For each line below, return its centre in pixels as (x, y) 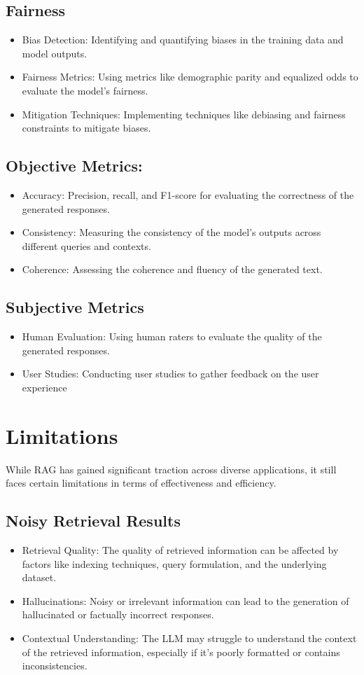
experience (44, 387)
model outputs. (55, 53)
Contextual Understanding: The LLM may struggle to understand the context (189, 638)
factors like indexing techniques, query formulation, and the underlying (174, 563)
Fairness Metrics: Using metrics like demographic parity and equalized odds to (190, 77)
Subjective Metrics (75, 307)
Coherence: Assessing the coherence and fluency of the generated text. (172, 269)
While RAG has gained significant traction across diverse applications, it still (171, 469)
